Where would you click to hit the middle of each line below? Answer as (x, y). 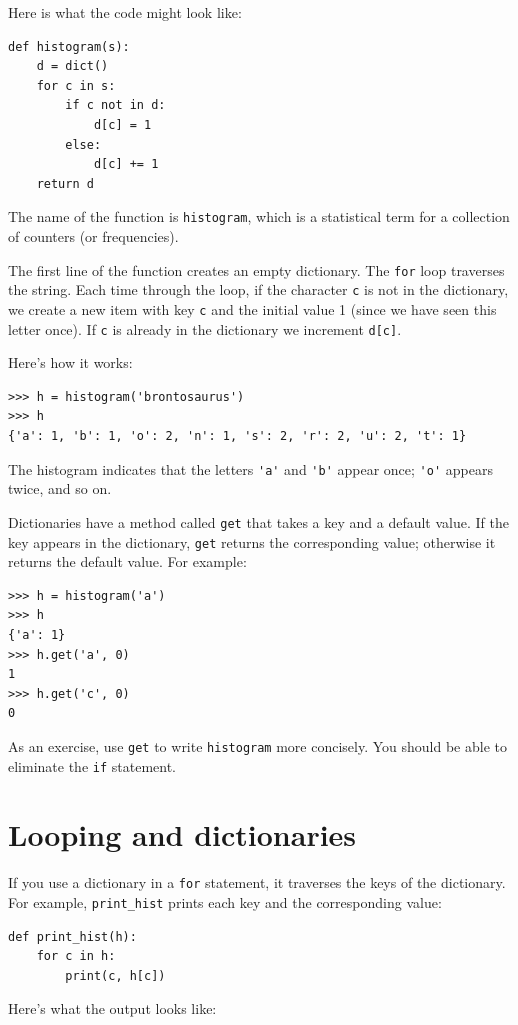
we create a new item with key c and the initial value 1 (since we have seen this (252, 308)
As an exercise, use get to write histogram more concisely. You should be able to (257, 745)
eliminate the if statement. (92, 765)
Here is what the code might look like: (125, 12)
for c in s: (76, 85)
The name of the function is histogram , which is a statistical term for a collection (259, 216)
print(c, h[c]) (115, 975)
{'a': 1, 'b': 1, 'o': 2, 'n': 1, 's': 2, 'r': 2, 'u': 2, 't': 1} (237, 436)
